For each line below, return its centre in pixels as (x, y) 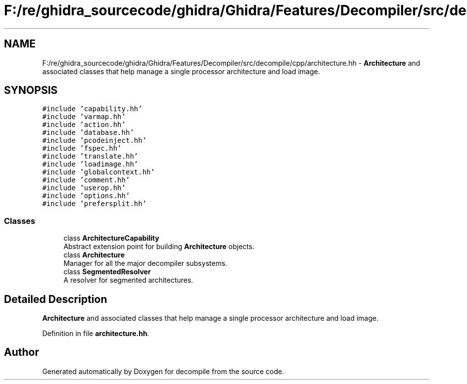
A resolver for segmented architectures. (128, 280)
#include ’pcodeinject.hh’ (94, 141)
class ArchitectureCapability (111, 238)
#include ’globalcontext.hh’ (98, 172)
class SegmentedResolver (107, 272)
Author (22, 352)
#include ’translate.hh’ (90, 156)
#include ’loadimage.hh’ (90, 164)
